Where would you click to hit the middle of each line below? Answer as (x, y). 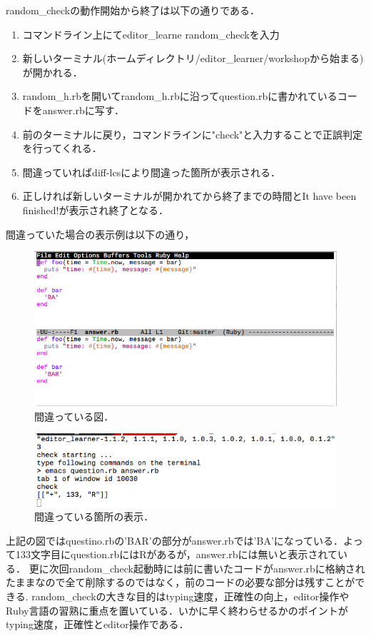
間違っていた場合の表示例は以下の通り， (100, 234)
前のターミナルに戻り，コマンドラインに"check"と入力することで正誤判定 (192, 134)
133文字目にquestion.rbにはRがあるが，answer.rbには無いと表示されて (177, 554)
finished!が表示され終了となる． (96, 210)
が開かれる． (52, 72)
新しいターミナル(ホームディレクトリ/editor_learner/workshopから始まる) (193, 58)
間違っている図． (74, 416)
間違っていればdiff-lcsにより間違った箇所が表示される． (151, 172)
